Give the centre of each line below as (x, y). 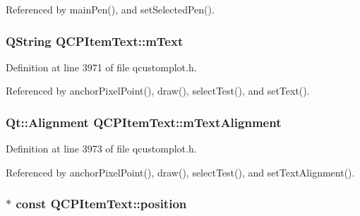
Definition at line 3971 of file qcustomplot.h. (101, 67)
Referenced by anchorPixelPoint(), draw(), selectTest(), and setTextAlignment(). (180, 172)
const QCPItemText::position (101, 204)
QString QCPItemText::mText (95, 41)
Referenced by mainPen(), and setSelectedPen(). (110, 9)
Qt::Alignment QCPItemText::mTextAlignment (144, 122)
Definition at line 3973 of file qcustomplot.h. (101, 149)
